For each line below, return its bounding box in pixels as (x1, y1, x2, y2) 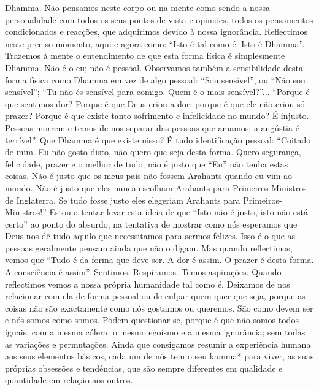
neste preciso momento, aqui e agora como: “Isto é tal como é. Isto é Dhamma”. (5, 37, 305, 50)
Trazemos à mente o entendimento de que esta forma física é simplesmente (5, 49, 285, 62)
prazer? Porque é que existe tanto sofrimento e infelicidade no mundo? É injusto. (5, 109, 309, 122)
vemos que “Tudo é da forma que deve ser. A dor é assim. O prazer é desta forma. (5, 253, 314, 266)
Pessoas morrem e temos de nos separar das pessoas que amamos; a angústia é (5, 121, 299, 134)
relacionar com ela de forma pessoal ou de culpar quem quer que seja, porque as (5, 289, 306, 302)
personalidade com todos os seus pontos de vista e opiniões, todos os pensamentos (5, 13, 313, 26)
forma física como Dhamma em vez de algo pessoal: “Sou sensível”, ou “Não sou (5, 73, 306, 86)
